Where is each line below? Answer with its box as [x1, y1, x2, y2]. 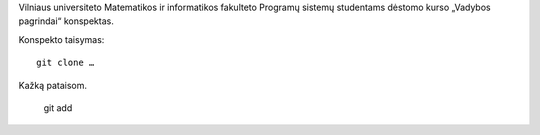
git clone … [36, 57, 95, 69]
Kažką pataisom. [18, 79, 88, 91]
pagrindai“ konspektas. [18, 15, 114, 27]
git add [43, 101, 73, 114]
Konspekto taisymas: [18, 33, 105, 45]
